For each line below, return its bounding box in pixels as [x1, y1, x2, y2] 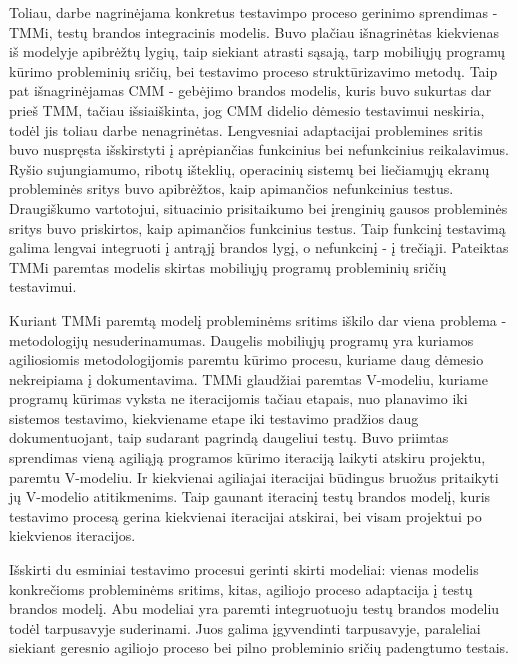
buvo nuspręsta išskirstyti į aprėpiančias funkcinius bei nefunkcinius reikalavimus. [9, 139, 509, 160]
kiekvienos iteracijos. [9, 525, 136, 546]
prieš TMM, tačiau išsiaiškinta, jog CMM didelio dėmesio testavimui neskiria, [9, 99, 485, 120]
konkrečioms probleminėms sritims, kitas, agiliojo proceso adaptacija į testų [9, 578, 473, 599]
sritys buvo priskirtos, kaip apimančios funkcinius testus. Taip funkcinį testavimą [9, 217, 506, 238]
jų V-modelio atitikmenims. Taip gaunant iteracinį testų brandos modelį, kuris [9, 486, 491, 507]
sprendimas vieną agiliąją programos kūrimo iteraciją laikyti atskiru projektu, [9, 447, 486, 468]
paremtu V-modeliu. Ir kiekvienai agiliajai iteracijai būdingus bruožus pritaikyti [9, 466, 499, 487]
